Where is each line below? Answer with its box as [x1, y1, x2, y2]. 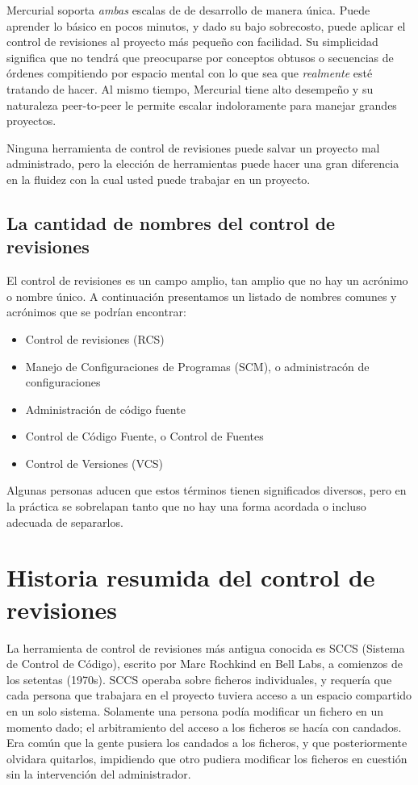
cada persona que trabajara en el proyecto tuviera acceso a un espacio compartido [6, 687, 412, 704]
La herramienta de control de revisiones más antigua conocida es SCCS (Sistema [6, 639, 405, 656]
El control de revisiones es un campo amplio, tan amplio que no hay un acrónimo [6, 272, 408, 289]
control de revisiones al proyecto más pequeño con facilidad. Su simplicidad [6, 33, 378, 50]
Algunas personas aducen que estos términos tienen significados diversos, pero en [6, 482, 407, 499]
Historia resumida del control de [6, 561, 375, 594]
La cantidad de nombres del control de [6, 210, 336, 235]
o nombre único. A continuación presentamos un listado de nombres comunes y [6, 287, 397, 304]
